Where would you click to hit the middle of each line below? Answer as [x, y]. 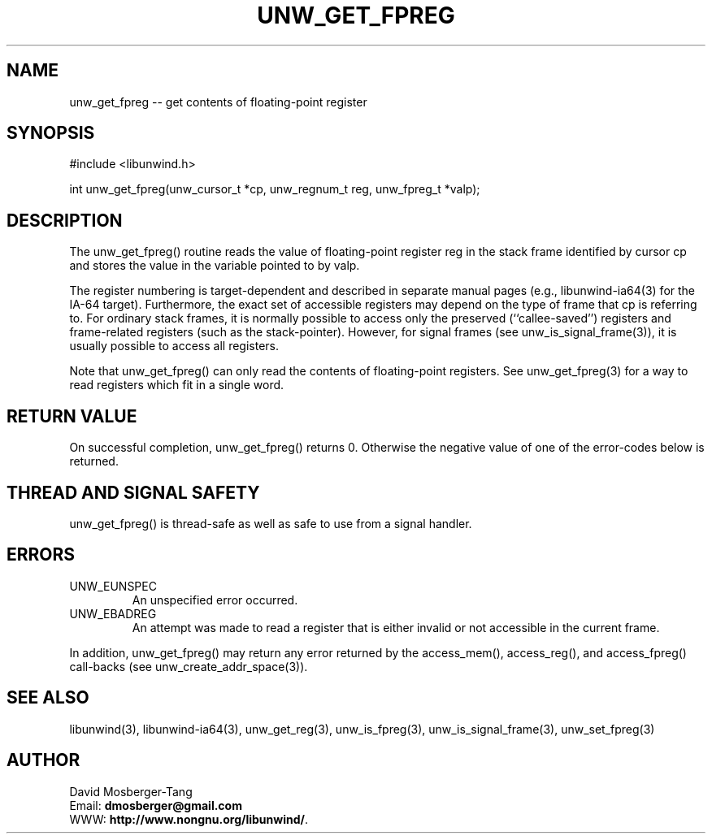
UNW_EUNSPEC [113, 586]
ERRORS [41, 555]
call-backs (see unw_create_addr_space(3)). [189, 666]
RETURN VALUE [72, 416]
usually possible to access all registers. [174, 346]
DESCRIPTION [65, 220]
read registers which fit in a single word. [177, 385]
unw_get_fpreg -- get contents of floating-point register [218, 102]
